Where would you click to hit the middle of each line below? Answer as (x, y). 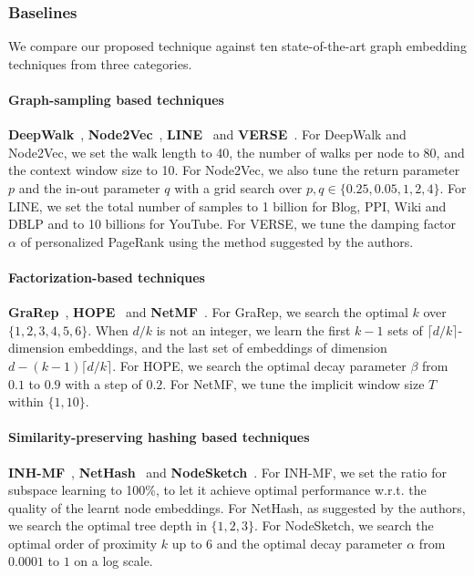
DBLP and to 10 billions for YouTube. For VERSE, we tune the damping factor (232, 224)
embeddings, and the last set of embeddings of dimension (228, 348)
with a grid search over (238, 187)
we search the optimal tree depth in (108, 525)
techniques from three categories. (100, 63)
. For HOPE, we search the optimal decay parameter (259, 365)
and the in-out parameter (89, 187)
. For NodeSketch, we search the (344, 525)
